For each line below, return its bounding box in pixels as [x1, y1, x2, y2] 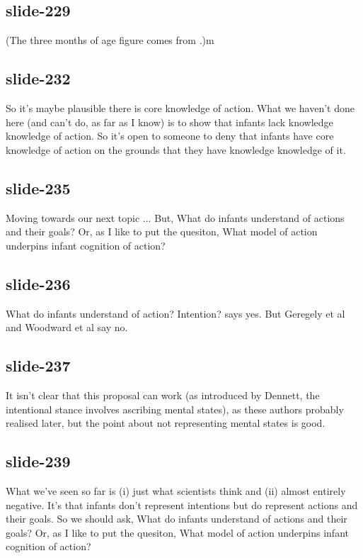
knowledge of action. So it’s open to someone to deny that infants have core [6, 128, 334, 143]
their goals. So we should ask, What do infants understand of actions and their [6, 511, 347, 526]
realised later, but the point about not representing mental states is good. [6, 415, 325, 430]
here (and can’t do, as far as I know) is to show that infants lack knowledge [6, 114, 333, 129]
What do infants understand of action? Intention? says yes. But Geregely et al [6, 306, 345, 320]
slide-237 [6, 355, 71, 376]
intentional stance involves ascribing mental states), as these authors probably [6, 401, 344, 416]
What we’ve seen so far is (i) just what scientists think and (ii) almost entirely [6, 483, 346, 498]
